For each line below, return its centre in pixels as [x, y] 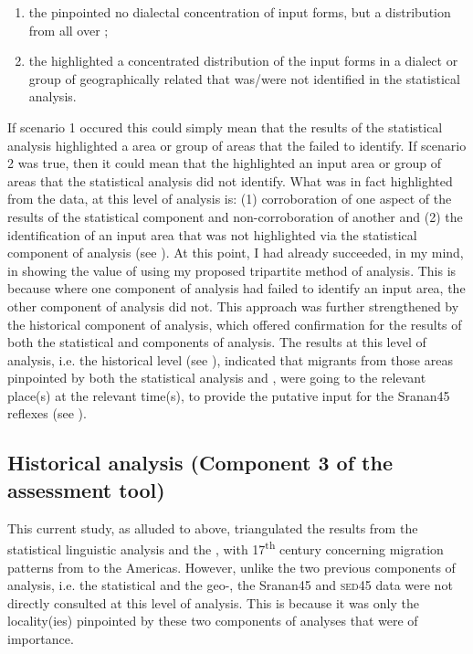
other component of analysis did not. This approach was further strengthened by [233, 306]
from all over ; [68, 30]
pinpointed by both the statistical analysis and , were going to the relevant [217, 378]
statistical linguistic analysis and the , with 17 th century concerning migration [226, 548]
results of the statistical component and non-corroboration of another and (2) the [235, 216]
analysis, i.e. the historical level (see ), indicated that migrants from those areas [230, 359]
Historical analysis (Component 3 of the [200, 463]
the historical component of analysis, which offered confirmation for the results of [235, 324]
